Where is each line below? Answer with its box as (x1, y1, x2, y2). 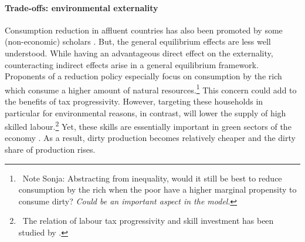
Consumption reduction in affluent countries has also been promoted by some (5, 23, 283, 36)
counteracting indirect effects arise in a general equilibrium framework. (5, 58, 259, 70)
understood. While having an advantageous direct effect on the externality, (5, 46, 273, 59)
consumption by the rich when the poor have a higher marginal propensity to (18, 183, 297, 196)
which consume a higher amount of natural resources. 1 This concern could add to (5, 82, 297, 96)
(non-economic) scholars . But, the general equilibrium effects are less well (5, 35, 271, 48)
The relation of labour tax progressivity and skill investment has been (22, 214, 274, 227)
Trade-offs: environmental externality (5, 1, 158, 14)
